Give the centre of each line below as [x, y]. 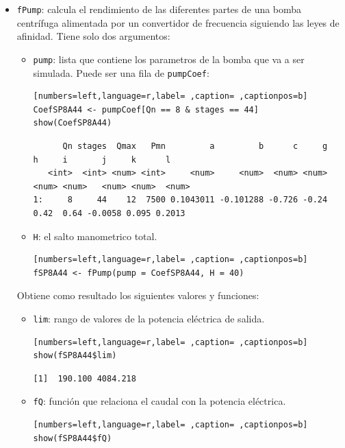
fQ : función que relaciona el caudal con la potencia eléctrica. [159, 401]
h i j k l [102, 160]
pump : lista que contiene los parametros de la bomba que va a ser [169, 59]
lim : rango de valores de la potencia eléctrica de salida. [149, 318]
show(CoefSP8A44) [73, 123]
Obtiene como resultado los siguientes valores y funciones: [138, 295]
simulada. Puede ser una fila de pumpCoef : [121, 72]
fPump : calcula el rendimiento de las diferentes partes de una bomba [159, 9]
